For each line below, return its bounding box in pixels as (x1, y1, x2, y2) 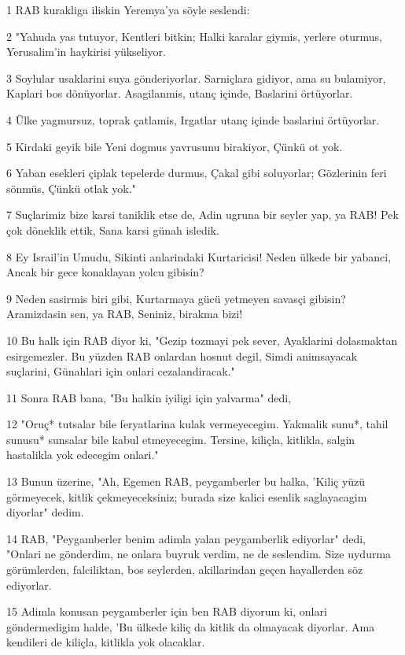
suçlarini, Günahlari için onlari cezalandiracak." (6, 363, 235, 379)
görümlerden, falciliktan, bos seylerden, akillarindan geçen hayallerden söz (6, 561, 363, 578)
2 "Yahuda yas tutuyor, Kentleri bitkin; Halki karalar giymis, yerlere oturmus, (6, 28, 382, 44)
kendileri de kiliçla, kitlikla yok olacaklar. (6, 634, 205, 650)
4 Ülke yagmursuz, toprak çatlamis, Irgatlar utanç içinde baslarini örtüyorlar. (6, 111, 380, 128)
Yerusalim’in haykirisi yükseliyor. (6, 43, 166, 60)
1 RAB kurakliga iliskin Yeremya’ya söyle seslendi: (6, 2, 250, 17)
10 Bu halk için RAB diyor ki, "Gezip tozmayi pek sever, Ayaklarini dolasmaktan (6, 331, 398, 348)
